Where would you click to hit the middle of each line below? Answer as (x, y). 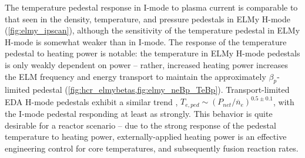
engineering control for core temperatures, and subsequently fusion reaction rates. (152, 148)
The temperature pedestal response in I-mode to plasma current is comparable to (151, 7)
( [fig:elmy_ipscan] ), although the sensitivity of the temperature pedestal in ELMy (152, 30)
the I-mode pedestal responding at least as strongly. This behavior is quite (139, 113)
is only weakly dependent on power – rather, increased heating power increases (146, 64)
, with (284, 101)
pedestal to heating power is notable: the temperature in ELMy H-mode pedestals (152, 53)
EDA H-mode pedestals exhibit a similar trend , (91, 101)
